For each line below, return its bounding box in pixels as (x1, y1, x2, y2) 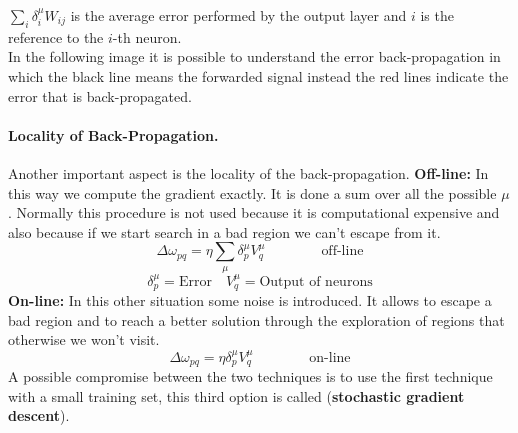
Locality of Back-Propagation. (8, 124, 219, 145)
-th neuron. (112, 26, 182, 47)
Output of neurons (259, 274, 373, 289)
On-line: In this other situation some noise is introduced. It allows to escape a (8, 289, 492, 310)
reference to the (8, 26, 104, 47)
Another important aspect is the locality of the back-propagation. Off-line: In (8, 162, 489, 183)
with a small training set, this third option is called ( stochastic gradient (8, 385, 465, 406)
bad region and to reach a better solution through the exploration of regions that (8, 309, 505, 330)
